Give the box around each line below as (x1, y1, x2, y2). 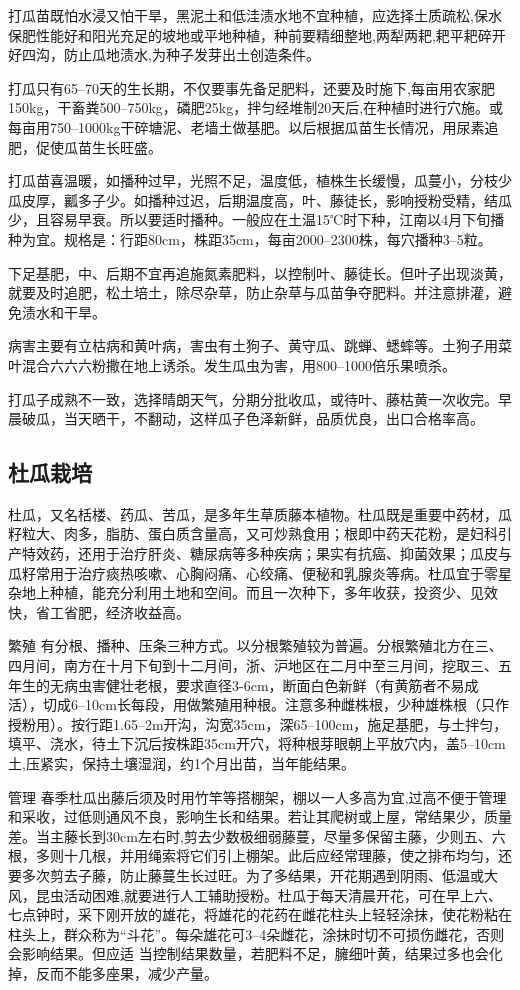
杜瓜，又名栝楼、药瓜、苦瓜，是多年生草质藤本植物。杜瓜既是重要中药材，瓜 (8, 503, 512, 524)
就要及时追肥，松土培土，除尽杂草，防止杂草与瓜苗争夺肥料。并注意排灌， (8, 282, 498, 303)
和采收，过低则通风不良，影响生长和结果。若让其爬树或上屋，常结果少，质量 (8, 806, 512, 827)
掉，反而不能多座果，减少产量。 (8, 962, 218, 983)
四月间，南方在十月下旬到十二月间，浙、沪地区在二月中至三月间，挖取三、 (8, 655, 498, 676)
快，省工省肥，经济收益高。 (8, 601, 190, 622)
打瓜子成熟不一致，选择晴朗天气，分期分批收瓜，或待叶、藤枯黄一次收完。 (8, 388, 498, 409)
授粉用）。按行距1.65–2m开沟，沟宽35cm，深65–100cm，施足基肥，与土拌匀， (8, 713, 508, 734)
